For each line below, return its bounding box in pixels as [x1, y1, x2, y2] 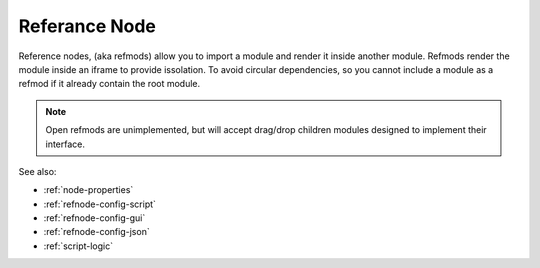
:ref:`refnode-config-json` [43, 226, 150, 238]
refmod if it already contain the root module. [18, 78, 201, 90]
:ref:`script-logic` [43, 240, 114, 252]
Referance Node [18, 15, 157, 37]
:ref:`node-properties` [43, 184, 134, 196]
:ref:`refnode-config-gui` [43, 212, 146, 224]
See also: [18, 165, 57, 177]
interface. [45, 138, 85, 150]
